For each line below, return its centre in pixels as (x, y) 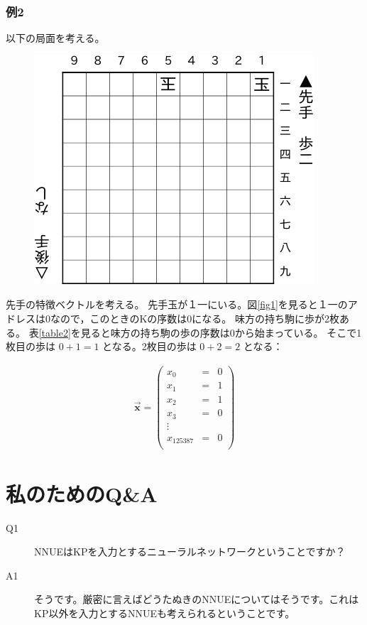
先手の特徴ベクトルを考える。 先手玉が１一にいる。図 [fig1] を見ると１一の (177, 304)
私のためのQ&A (82, 493)
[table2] (55, 332)
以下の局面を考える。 (55, 38)
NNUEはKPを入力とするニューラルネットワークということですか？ (190, 551)
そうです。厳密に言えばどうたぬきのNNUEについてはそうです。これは (197, 599)
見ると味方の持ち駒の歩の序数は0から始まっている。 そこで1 (221, 332)
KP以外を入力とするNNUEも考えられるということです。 (165, 613)
